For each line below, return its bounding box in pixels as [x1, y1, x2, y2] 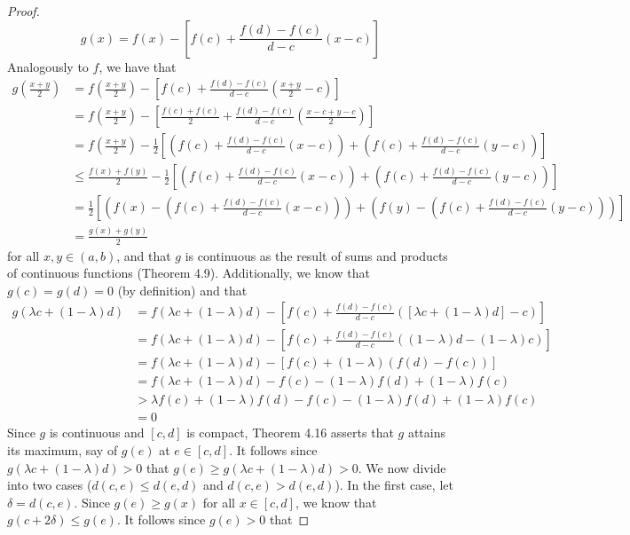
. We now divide [358, 458, 446, 476]
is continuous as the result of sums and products [185, 246, 448, 264]
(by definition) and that [117, 280, 248, 299]
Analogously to [7, 57, 89, 75]
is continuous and [49, 423, 145, 442]
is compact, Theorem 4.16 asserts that [186, 423, 394, 442]
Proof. [7, 2, 40, 20]
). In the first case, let [335, 476, 453, 494]
